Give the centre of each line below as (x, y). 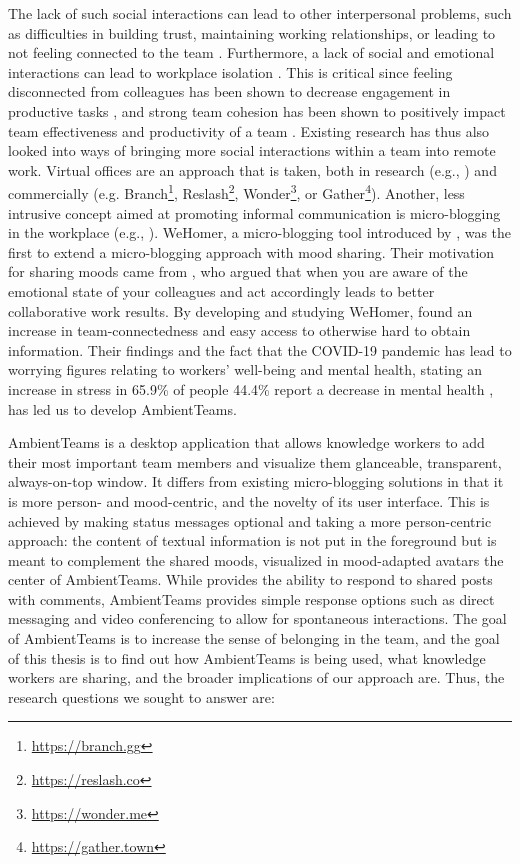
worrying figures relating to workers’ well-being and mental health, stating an (245, 369)
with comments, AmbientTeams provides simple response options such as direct (251, 598)
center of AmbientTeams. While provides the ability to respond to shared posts (250, 579)
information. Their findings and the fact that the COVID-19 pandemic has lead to (260, 349)
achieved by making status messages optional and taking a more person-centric (250, 520)
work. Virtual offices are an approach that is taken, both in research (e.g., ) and (252, 169)
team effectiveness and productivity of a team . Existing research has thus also (249, 130)
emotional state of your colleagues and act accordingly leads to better (221, 290)
